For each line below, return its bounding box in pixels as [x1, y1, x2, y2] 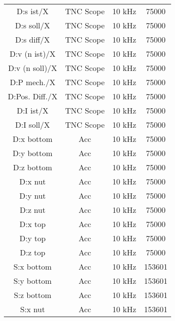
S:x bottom [13, 261, 52, 272]
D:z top [19, 247, 45, 258]
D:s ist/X [17, 5, 49, 17]
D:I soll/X [15, 119, 50, 130]
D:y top [19, 232, 46, 244]
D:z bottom [13, 161, 52, 173]
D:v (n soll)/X [8, 62, 57, 73]
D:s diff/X [15, 34, 50, 45]
